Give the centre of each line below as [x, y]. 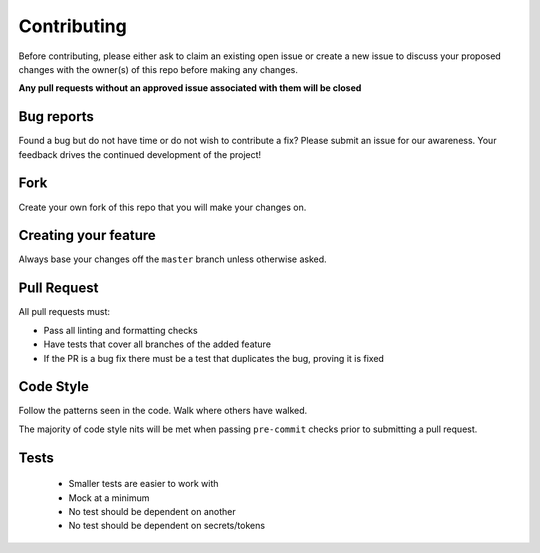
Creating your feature [87, 235]
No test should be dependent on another [152, 511]
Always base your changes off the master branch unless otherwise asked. [172, 259]
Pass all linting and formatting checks [121, 330]
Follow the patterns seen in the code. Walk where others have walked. [163, 411]
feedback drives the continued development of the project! [140, 154]
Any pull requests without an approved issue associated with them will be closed [190, 88]
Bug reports [56, 116]
